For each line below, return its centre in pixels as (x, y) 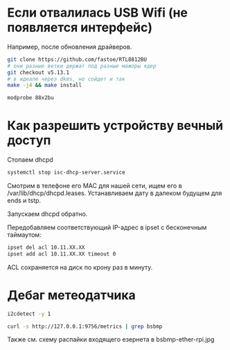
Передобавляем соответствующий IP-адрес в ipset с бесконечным (107, 227)
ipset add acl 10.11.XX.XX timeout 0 (62, 254)
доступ (29, 141)
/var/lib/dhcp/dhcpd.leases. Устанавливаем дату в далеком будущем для (115, 193)
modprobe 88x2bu (30, 98)
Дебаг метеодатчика (72, 295)
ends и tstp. (24, 200)
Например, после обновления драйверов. (70, 47)
